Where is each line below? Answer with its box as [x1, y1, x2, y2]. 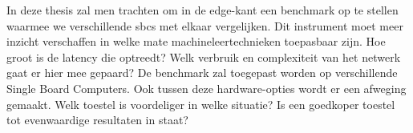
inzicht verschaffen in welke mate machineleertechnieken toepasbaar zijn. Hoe [6, 33, 386, 50]
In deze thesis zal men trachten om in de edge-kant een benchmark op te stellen [6, 2, 399, 18]
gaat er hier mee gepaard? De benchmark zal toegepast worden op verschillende [6, 64, 398, 81]
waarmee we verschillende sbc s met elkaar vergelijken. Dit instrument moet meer [6, 17, 403, 34]
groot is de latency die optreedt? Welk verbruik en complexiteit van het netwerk [6, 48, 401, 65]
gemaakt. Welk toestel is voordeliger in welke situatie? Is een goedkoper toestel [6, 95, 395, 112]
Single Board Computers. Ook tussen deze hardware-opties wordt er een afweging [6, 79, 407, 96]
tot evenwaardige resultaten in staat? [6, 111, 188, 128]
